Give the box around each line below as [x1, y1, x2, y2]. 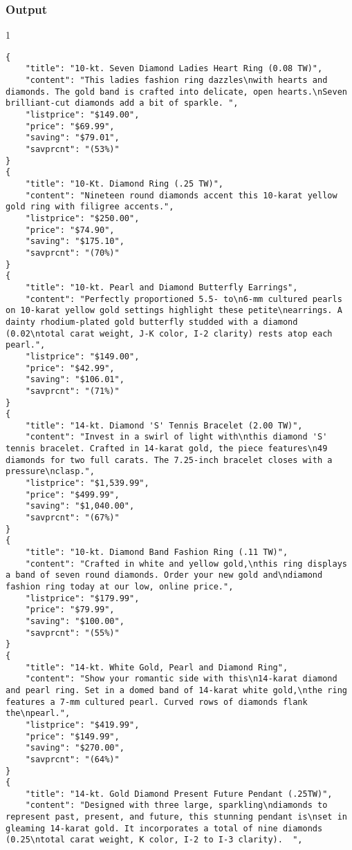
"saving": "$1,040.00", [25, 501, 135, 511]
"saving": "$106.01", [25, 375, 124, 385]
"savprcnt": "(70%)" [25, 247, 120, 258]
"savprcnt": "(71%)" [25, 386, 120, 396]
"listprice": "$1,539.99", [25, 478, 149, 489]
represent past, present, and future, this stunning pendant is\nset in [6, 812, 347, 822]
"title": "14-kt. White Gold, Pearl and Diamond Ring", [25, 662, 288, 672]
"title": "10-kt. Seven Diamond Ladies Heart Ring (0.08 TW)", [25, 64, 323, 74]
